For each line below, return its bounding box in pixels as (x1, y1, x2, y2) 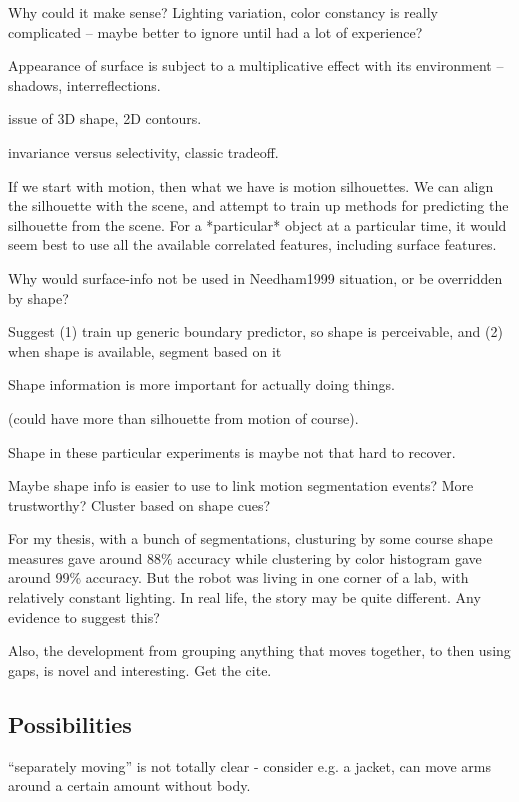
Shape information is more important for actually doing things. (8, 374, 395, 395)
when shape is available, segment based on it (8, 340, 282, 361)
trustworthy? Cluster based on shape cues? (8, 494, 271, 515)
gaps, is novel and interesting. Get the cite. (8, 659, 272, 680)
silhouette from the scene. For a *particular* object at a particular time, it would (8, 214, 507, 235)
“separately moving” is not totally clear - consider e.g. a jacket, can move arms (8, 755, 491, 776)
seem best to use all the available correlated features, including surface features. (8, 234, 497, 255)
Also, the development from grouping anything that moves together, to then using (8, 640, 511, 661)
